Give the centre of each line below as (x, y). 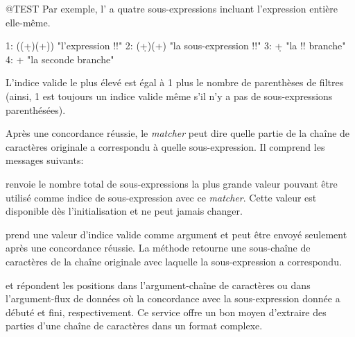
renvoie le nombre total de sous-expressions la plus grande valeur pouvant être (172, 183)
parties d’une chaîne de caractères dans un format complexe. (134, 326)
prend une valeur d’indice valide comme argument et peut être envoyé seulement (176, 234)
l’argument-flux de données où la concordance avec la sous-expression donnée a (173, 298)
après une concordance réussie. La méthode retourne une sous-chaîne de (158, 248)
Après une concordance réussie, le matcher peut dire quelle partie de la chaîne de (178, 133)
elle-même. (28, 22)
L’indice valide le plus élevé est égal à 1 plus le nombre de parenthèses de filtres (175, 82)
